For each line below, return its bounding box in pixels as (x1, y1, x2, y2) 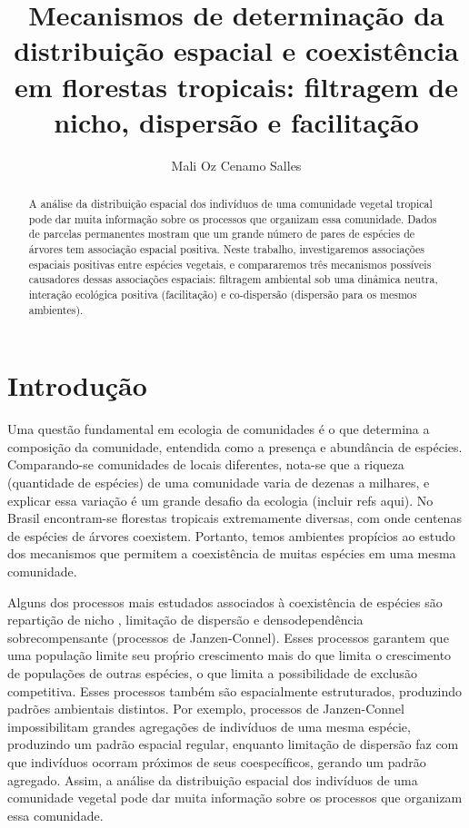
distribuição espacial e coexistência (14, 32, 459, 69)
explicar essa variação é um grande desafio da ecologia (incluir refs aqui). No (7, 490, 434, 509)
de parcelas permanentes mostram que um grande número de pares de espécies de (28, 226, 415, 241)
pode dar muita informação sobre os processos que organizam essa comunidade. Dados (28, 211, 437, 226)
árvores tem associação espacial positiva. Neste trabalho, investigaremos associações (28, 241, 424, 257)
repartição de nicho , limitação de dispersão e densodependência (7, 610, 364, 629)
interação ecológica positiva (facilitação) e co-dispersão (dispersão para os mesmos (28, 287, 417, 302)
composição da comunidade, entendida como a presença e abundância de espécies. (7, 437, 463, 456)
